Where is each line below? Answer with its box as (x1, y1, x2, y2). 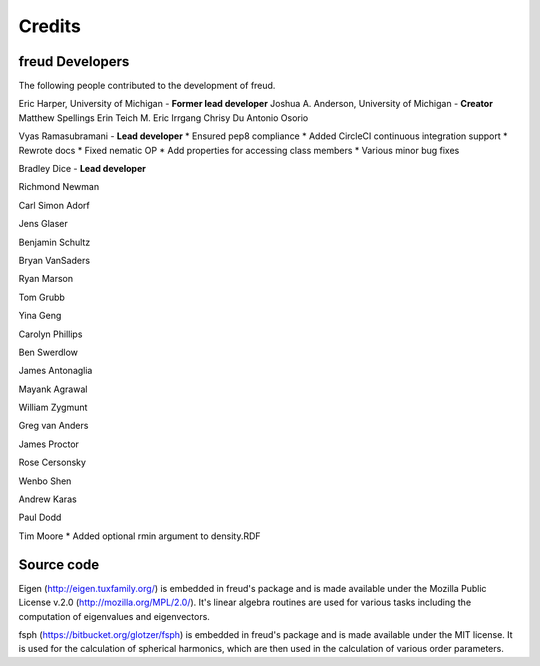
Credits (18, 15, 82, 37)
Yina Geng (18, 310, 62, 322)
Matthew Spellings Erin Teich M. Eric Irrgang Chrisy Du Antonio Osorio (18, 111, 309, 124)
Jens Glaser (18, 218, 69, 230)
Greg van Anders (18, 420, 89, 432)
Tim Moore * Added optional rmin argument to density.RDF (18, 530, 261, 542)
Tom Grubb (18, 291, 65, 303)
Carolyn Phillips (18, 328, 83, 340)
